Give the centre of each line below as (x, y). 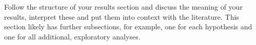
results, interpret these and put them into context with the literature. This (122, 16)
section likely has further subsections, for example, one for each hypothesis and (128, 27)
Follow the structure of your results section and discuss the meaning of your (123, 7)
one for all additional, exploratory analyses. (72, 36)
